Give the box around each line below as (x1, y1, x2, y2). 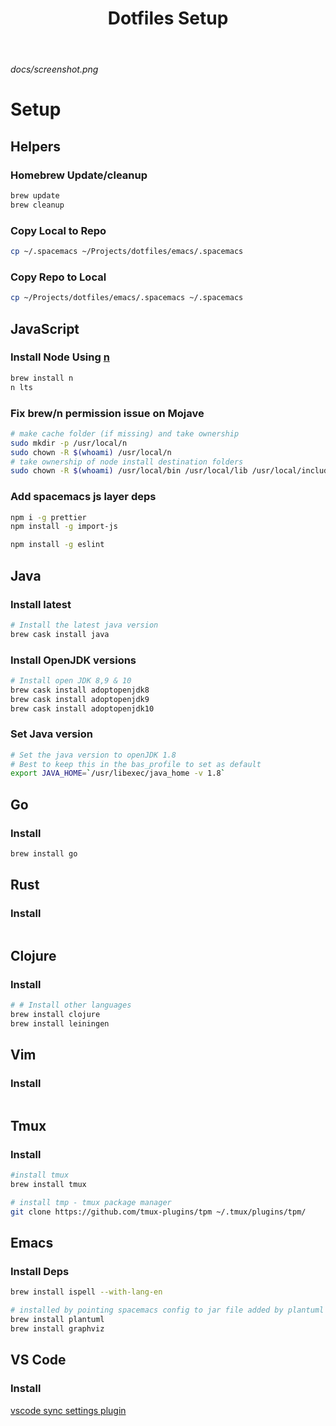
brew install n (10, 373, 74, 383)
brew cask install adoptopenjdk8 (10, 685, 150, 695)
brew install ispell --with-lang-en (10, 1287, 163, 1297)
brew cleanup (10, 200, 65, 210)
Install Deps (10, 1265, 70, 1279)
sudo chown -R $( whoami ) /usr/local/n (10, 447, 172, 457)
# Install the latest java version (10, 620, 159, 630)
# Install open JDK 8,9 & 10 (10, 675, 132, 686)
